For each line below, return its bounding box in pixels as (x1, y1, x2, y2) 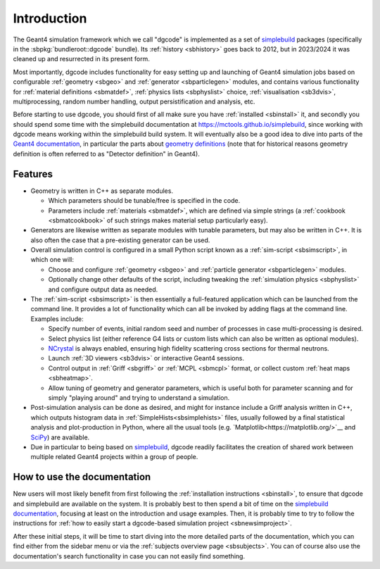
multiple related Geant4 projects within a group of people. (30, 453, 198, 461)
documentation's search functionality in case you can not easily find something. (13, 551, 246, 560)
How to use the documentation (13, 471, 151, 483)
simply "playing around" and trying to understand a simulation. (48, 393, 230, 401)
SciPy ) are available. (30, 433, 90, 442)
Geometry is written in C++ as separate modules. (30, 187, 174, 195)
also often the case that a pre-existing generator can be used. (30, 236, 210, 244)
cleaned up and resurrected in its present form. (13, 55, 151, 63)
